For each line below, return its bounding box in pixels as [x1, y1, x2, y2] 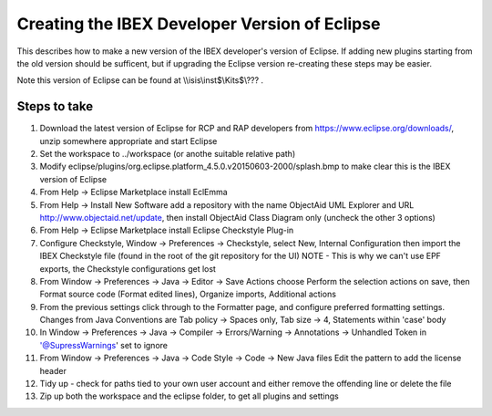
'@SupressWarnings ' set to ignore [39, 339, 169, 350]
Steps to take [16, 99, 94, 114]
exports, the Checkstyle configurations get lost [39, 263, 216, 274]
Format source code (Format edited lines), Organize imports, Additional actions [39, 288, 337, 300]
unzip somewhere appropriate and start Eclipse [39, 135, 218, 146]
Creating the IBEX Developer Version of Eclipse [16, 14, 381, 34]
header [39, 365, 67, 376]
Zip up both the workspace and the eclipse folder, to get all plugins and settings [39, 390, 339, 401]
